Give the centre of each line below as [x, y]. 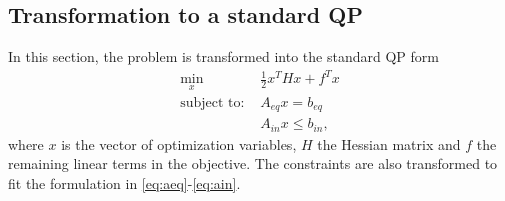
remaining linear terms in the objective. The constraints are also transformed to [253, 163]
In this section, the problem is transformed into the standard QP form [223, 56]
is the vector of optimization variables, [179, 143]
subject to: [212, 102]
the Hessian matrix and [389, 143]
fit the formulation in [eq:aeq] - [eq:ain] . [124, 182]
